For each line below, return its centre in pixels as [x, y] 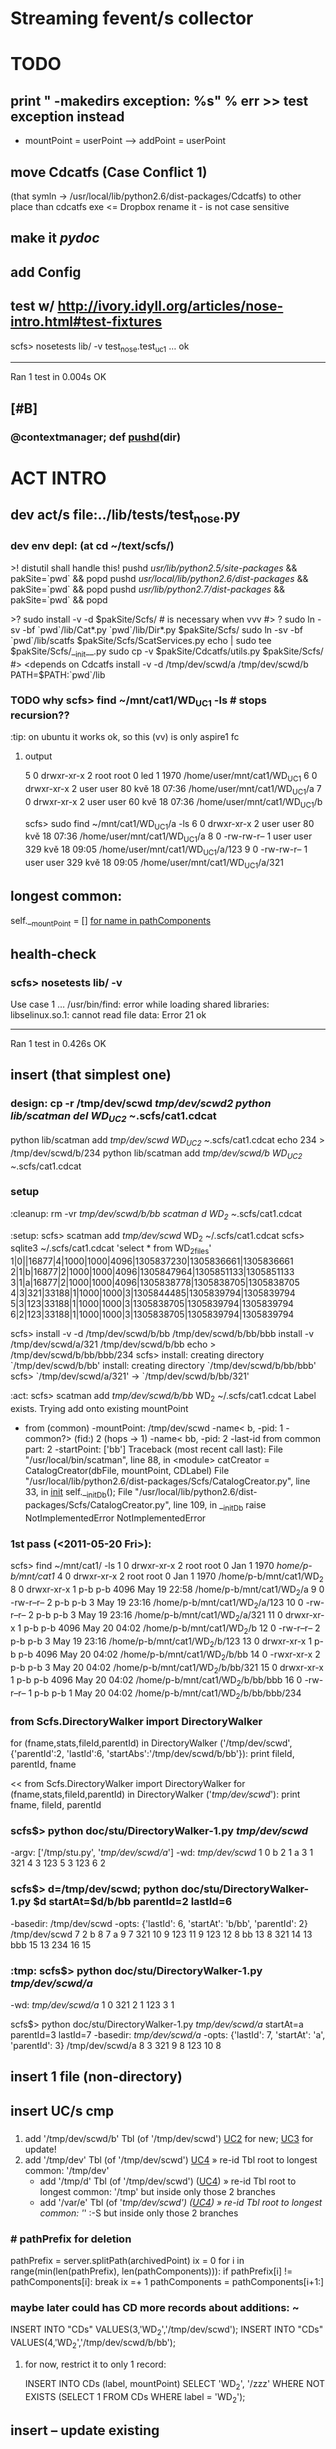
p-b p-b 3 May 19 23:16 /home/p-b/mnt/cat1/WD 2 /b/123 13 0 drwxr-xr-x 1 [161, 1642]
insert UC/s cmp [62, 2110]
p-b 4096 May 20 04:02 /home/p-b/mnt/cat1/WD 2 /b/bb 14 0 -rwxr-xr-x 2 [169, 1655]
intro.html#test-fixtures [86, 322]
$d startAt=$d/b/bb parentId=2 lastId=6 [133, 1902]
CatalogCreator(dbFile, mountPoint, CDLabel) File [127, 1471]
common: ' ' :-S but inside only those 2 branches [139, 2213]
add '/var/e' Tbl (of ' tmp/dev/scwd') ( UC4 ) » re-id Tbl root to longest [181, 2202]
